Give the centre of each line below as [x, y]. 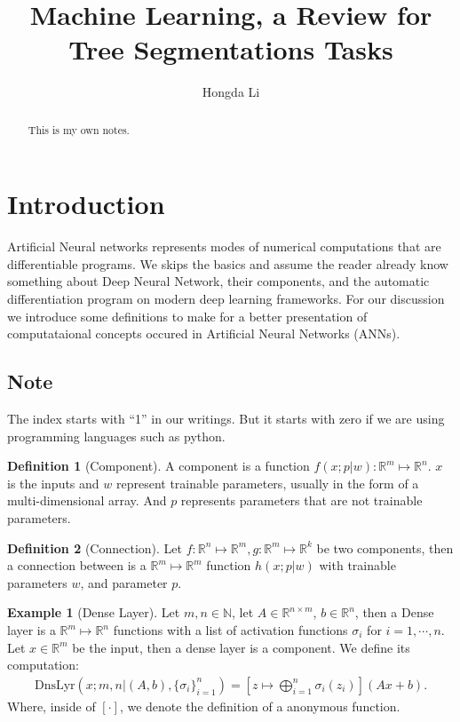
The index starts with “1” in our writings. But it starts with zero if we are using [226, 419]
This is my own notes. [79, 129]
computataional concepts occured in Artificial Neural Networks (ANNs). [204, 333]
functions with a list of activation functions [230, 630]
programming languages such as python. [116, 436]
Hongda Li [231, 92]
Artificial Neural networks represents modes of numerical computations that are [224, 246]
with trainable [357, 565]
